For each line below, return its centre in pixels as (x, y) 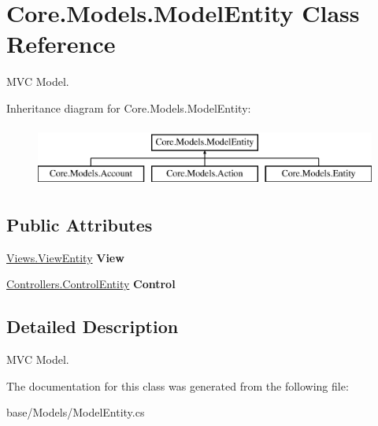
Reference (61, 44)
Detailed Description (93, 326)
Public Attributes (80, 225)
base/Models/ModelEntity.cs (76, 412)
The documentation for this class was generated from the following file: (178, 385)
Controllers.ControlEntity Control (91, 284)
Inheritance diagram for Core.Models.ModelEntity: (129, 107)
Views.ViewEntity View (65, 257)
